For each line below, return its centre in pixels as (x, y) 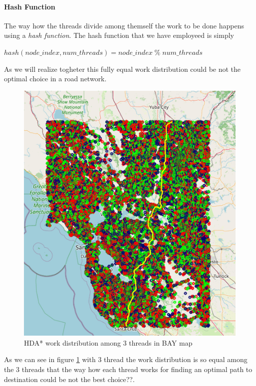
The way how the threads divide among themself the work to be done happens (124, 25)
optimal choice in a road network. (55, 79)
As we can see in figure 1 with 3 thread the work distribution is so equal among (126, 359)
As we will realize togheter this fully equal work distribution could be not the (123, 69)
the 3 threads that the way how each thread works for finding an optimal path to (128, 369)
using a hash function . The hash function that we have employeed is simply (119, 35)
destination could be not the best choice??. (69, 379)
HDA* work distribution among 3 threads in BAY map (108, 342)
